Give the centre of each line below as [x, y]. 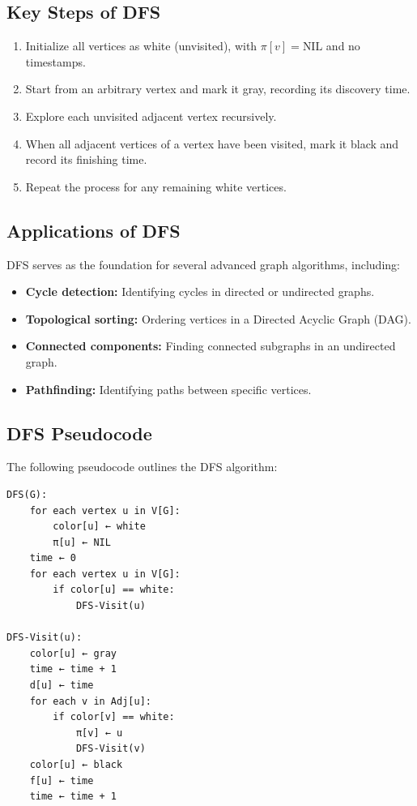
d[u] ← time [62, 686]
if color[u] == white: [114, 590]
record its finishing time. [86, 159]
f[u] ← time [62, 780]
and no [343, 46]
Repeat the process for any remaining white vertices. [156, 186]
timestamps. [55, 61]
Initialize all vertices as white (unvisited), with [141, 46]
